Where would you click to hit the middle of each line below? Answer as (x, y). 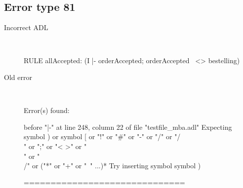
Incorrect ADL (26, 27)
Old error (18, 77)
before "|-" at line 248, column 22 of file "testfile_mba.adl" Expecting (128, 127)
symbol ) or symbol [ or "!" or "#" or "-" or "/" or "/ (102, 136)
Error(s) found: (47, 110)
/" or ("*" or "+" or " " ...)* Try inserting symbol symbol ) (112, 166)
